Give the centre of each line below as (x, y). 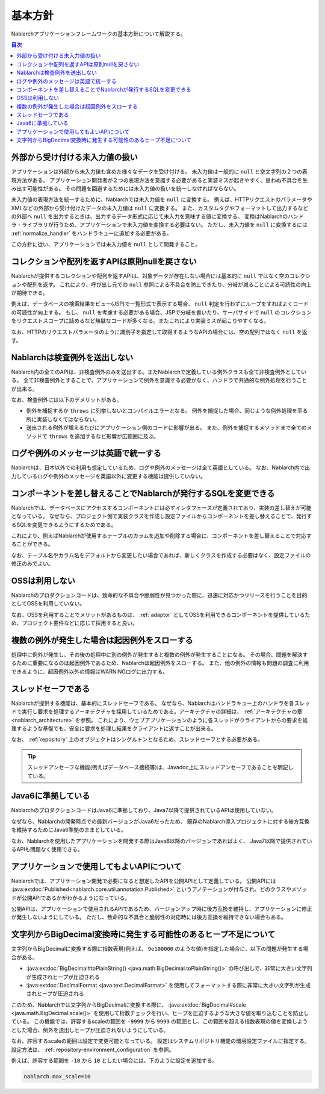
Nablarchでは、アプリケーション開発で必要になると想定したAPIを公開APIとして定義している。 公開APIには (144, 881)
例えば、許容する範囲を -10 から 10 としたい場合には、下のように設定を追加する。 (114, 1061)
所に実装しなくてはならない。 (63, 419)
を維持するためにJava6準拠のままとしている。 (69, 830)
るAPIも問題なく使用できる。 (47, 849)
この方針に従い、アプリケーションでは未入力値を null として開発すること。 (106, 245)
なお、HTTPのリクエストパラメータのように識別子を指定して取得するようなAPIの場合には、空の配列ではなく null (153, 332)
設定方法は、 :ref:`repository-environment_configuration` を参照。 (93, 1049)
